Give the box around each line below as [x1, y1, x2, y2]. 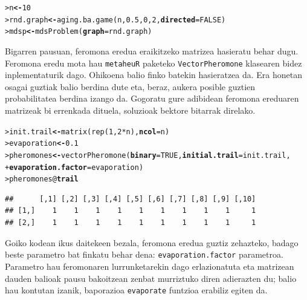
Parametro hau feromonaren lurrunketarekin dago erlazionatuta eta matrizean [5, 259, 294, 272]
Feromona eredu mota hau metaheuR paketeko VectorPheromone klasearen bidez [5, 56, 302, 69]
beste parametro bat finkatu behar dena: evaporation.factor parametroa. [5, 248, 283, 261]
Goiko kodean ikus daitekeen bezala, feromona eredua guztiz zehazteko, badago [5, 236, 299, 249]
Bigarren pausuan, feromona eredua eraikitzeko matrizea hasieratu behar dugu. [5, 44, 299, 57]
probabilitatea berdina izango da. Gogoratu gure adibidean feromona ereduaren [5, 92, 299, 105]
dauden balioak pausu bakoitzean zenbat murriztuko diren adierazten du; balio [5, 272, 297, 284]
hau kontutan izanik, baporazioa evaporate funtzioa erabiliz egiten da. [5, 284, 268, 296]
